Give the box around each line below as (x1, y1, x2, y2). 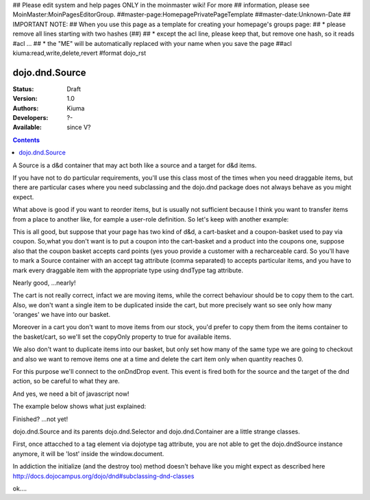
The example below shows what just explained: (12, 402, 147, 411)
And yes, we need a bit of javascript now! (12, 390, 129, 398)
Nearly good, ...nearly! (12, 278, 76, 287)
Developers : (12, 114, 49, 122)
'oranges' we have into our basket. (12, 311, 111, 319)
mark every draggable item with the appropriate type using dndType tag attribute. (12, 266, 243, 274)
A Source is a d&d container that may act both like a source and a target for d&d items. (12, 161, 257, 169)
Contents (12, 136, 40, 144)
